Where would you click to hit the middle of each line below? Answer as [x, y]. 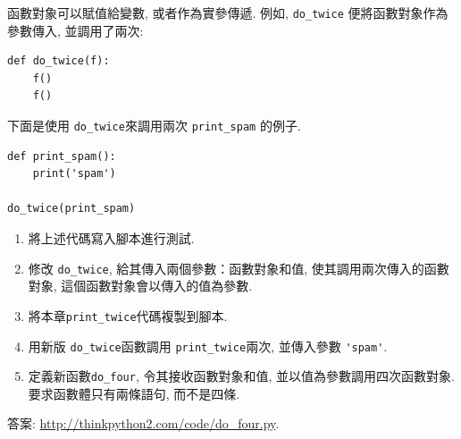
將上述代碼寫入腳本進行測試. [111, 238]
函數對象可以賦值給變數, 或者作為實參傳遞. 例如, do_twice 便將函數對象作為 [228, 13]
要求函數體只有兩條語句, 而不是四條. [134, 393]
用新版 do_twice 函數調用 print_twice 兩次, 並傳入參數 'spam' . [208, 346]
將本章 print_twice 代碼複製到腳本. [128, 315]
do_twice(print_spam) [71, 209]
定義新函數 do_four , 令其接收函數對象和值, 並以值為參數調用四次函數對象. [241, 376]
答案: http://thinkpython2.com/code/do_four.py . [143, 423]
